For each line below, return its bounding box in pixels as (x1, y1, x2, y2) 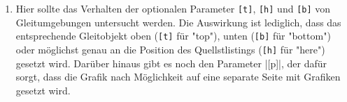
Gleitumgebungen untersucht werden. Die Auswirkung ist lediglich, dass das (15, 15, 341, 29)
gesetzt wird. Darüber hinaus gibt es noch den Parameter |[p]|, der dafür (15, 56, 327, 70)
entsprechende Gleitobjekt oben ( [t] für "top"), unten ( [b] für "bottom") (15, 28, 331, 43)
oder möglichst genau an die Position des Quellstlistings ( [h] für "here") (15, 42, 325, 56)
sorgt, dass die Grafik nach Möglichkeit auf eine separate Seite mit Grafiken (15, 69, 341, 84)
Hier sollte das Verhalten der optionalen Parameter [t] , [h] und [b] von (15, 1, 331, 15)
